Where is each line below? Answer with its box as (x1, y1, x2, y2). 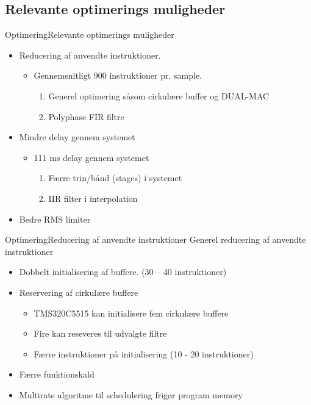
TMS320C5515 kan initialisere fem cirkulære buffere (34, 306, 229, 319)
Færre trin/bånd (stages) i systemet (48, 171, 182, 184)
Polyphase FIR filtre (48, 110, 124, 123)
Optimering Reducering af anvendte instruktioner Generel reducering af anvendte (5, 233, 306, 246)
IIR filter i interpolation (48, 192, 138, 204)
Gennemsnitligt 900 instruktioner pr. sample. (34, 69, 202, 82)
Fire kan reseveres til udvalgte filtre (34, 327, 167, 340)
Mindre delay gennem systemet (19, 131, 135, 143)
